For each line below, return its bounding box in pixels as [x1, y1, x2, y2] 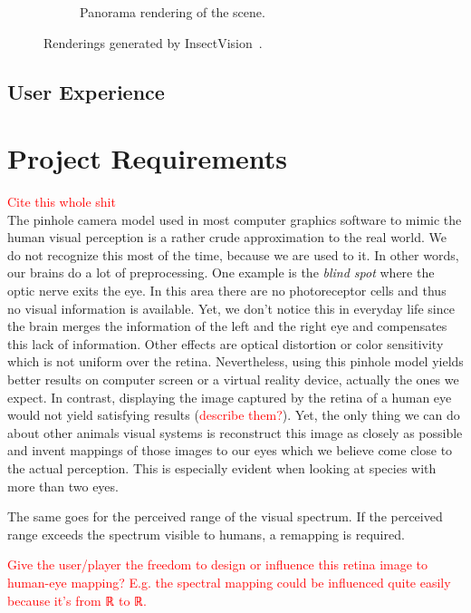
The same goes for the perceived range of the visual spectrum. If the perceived [7, 507, 443, 526]
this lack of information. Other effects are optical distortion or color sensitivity [7, 334, 444, 353]
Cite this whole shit [7, 192, 116, 211]
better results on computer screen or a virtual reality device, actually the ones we [7, 370, 459, 389]
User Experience [7, 77, 165, 105]
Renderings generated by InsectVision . [43, 33, 263, 52]
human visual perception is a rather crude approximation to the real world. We [7, 228, 447, 247]
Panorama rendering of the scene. [80, 3, 265, 21]
